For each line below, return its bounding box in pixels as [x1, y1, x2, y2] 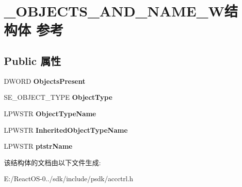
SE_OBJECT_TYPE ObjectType [4, 92, 113, 102]
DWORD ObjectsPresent [4, 76, 85, 86]
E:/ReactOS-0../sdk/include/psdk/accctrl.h [4, 173, 133, 184]
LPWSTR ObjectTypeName [4, 108, 96, 118]
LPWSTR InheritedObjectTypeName [4, 125, 128, 135]
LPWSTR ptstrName [4, 141, 73, 151]
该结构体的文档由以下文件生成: [4, 157, 101, 167]
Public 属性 [4, 53, 61, 68]
